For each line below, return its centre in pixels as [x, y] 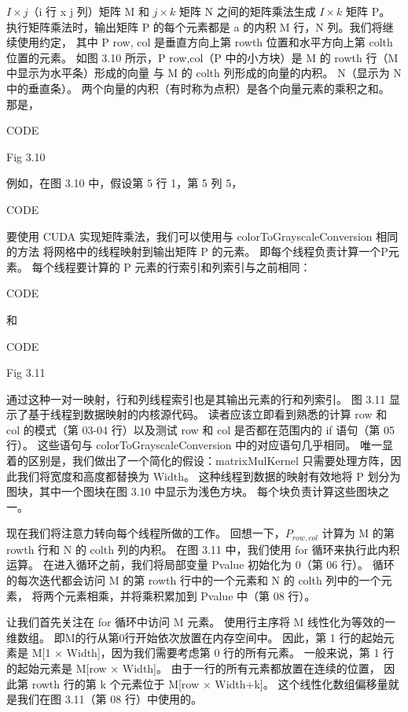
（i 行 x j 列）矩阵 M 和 [88, 11]
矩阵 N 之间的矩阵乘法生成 [247, 11]
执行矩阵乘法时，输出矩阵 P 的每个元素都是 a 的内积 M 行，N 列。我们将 [195, 26]
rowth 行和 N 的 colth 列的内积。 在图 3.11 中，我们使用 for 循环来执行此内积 [203, 549]
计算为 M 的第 [358, 533]
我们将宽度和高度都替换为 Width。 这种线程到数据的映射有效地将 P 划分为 [209, 476]
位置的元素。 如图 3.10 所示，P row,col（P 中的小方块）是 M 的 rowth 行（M [202, 57]
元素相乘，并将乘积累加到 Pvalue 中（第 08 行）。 [190, 595]
